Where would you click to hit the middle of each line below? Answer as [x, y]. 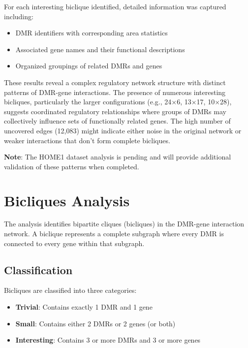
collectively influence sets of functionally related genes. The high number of [117, 121]
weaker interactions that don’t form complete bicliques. [87, 140]
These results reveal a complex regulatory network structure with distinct [115, 82]
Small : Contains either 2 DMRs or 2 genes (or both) [95, 323]
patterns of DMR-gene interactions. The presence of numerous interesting [115, 92]
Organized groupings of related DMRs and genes [89, 66]
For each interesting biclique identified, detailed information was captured [115, 6]
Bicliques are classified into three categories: [70, 290]
